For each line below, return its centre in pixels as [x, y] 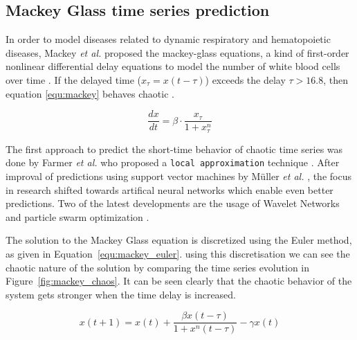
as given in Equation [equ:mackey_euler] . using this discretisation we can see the [178, 253]
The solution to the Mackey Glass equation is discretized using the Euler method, [179, 240]
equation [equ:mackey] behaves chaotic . [90, 93]
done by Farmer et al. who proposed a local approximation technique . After [173, 162]
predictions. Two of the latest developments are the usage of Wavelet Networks [173, 203]
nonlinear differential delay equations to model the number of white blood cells [173, 66]
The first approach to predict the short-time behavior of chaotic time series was [174, 149]
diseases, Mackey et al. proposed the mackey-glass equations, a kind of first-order [177, 52]
